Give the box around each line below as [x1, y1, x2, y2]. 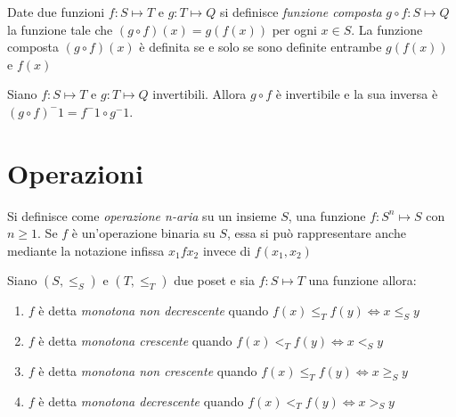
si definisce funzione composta [219, 3, 382, 20]
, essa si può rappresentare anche [226, 224, 406, 242]
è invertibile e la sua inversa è [275, 85, 438, 103]
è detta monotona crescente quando [38, 331, 232, 350]
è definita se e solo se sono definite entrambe [139, 37, 382, 56]
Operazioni [7, 154, 143, 191]
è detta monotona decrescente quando [38, 391, 244, 410]
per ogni [272, 20, 317, 38]
